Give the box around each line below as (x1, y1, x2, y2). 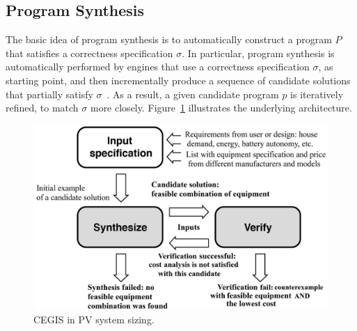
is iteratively (290, 86, 344, 101)
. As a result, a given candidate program (106, 86, 279, 101)
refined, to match (6, 100, 79, 115)
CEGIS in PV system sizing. (33, 312, 154, 327)
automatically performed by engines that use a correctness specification (6, 59, 310, 74)
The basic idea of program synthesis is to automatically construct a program (6, 32, 332, 47)
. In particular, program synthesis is (182, 45, 335, 60)
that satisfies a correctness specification (6, 45, 173, 60)
